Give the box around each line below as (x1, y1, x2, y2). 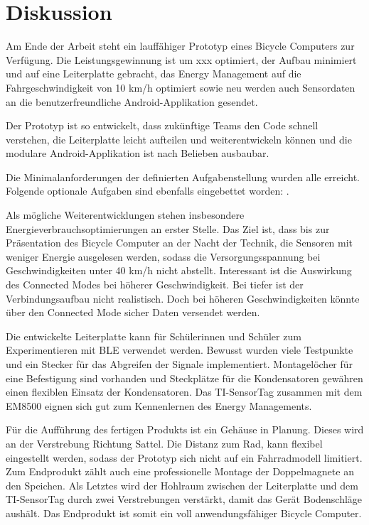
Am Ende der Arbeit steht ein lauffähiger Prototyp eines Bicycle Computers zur (6, 38, 355, 53)
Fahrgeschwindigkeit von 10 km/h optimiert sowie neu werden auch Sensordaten (6, 80, 355, 94)
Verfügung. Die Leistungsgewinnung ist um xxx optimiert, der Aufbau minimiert (6, 52, 357, 67)
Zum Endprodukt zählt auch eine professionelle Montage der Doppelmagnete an (6, 464, 354, 479)
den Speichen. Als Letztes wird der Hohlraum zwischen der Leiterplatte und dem (6, 477, 358, 492)
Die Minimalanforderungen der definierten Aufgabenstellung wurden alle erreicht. (6, 169, 360, 184)
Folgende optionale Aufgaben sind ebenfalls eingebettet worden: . (6, 183, 289, 198)
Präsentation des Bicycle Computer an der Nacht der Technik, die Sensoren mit (6, 235, 353, 250)
